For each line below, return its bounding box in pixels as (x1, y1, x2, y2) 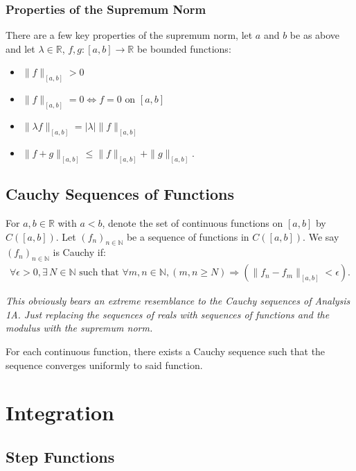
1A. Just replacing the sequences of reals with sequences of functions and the (6, 307, 330, 321)
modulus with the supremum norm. (6, 320, 153, 335)
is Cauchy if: (53, 245, 106, 259)
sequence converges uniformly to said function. (6, 357, 203, 372)
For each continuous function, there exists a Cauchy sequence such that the (6, 344, 326, 359)
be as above (290, 28, 340, 42)
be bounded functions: (136, 41, 231, 55)
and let (6, 41, 35, 55)
